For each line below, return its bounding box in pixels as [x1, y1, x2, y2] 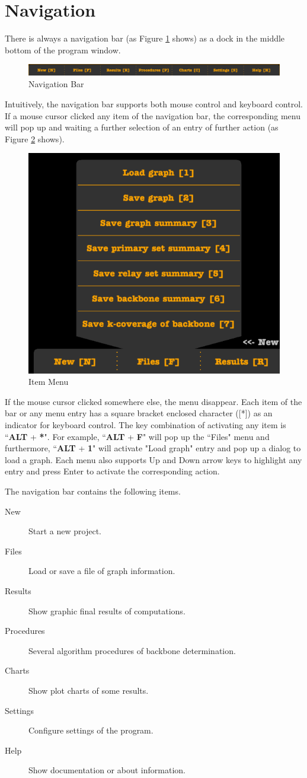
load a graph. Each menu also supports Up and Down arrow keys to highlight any [5, 453, 302, 465]
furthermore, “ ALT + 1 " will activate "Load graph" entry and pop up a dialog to [5, 442, 301, 454]
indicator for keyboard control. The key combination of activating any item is [5, 419, 286, 431]
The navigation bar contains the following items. [5, 485, 181, 498]
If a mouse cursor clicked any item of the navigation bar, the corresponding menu [5, 109, 300, 122]
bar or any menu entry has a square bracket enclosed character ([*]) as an [5, 407, 273, 419]
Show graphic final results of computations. [28, 604, 186, 617]
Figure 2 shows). [5, 132, 65, 145]
